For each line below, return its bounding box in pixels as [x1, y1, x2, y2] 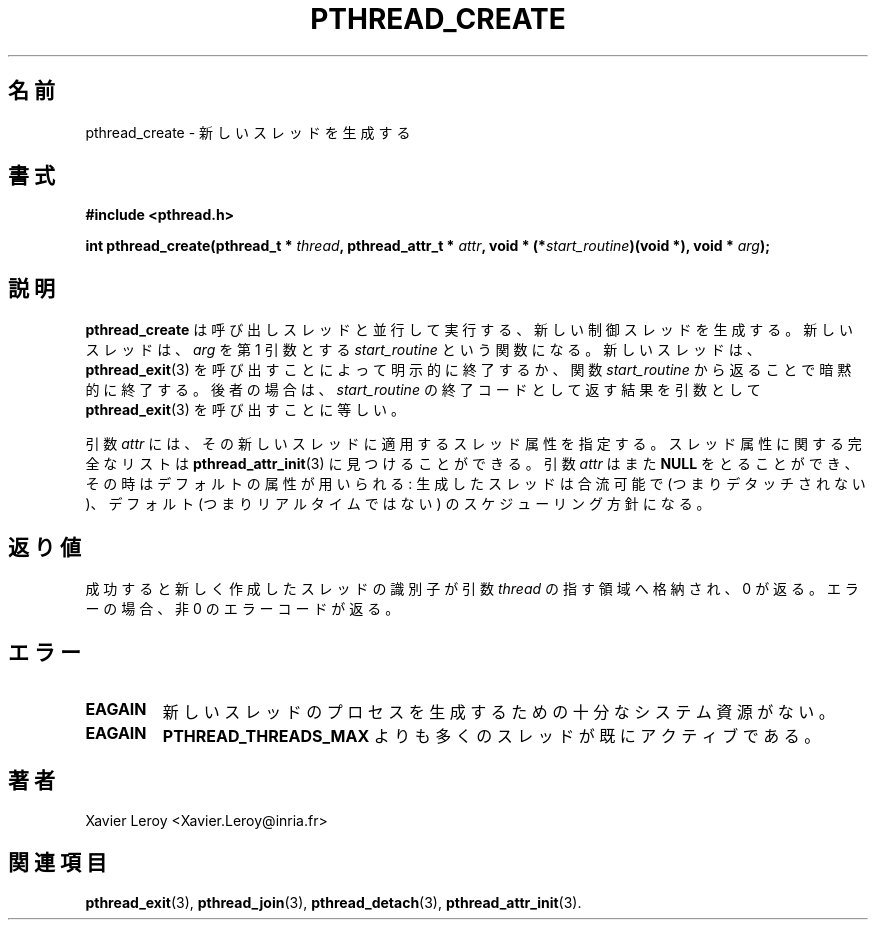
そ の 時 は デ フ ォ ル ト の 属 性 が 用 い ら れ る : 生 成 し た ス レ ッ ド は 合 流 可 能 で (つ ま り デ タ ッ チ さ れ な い [85, 475, 866, 493]
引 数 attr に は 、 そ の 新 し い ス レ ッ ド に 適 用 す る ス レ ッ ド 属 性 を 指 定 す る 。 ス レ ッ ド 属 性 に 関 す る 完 [85, 435, 862, 453]
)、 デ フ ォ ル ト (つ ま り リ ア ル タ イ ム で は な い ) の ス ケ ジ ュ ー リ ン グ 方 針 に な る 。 [85, 495, 711, 513]
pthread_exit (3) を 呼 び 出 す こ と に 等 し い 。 [85, 401, 406, 419]
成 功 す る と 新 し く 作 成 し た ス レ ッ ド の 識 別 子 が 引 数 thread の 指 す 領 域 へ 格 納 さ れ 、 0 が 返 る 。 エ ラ [85, 580, 859, 598]
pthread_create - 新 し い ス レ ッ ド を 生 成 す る [85, 123, 411, 141]
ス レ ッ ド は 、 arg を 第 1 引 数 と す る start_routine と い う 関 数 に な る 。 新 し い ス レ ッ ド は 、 [85, 341, 761, 359]
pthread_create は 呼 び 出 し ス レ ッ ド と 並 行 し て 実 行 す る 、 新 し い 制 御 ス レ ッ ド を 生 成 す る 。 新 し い [85, 321, 854, 339]
